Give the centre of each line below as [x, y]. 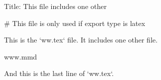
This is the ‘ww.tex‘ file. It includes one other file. [81, 40]
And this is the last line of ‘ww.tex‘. [59, 73]
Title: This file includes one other [55, 6]
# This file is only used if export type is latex [75, 23]
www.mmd [21, 56]
